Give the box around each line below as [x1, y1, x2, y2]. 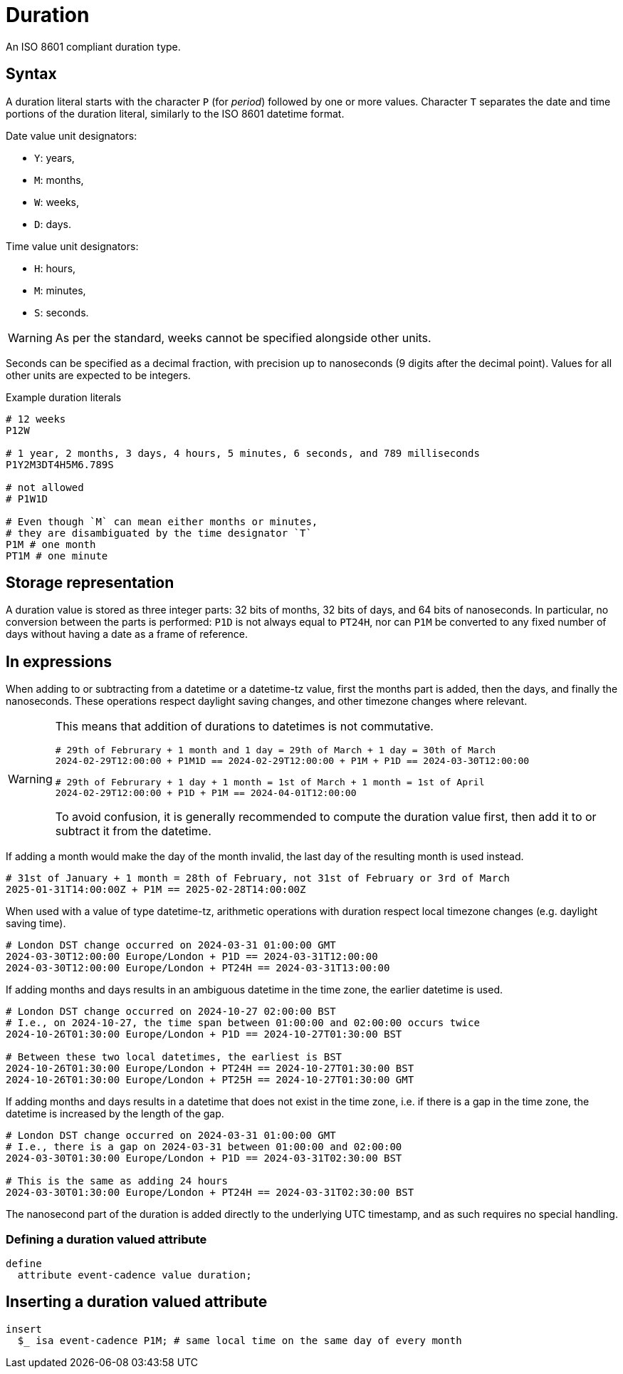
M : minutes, [34, 284, 86, 296]
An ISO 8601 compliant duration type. [6, 40, 181, 53]
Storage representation [6, 574, 174, 592]
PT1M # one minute [6, 549, 108, 562]
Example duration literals [6, 391, 122, 403]
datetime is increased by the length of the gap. [6, 1107, 224, 1120]
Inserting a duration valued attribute [6, 1293, 268, 1311]
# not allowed [6, 481, 84, 493]
